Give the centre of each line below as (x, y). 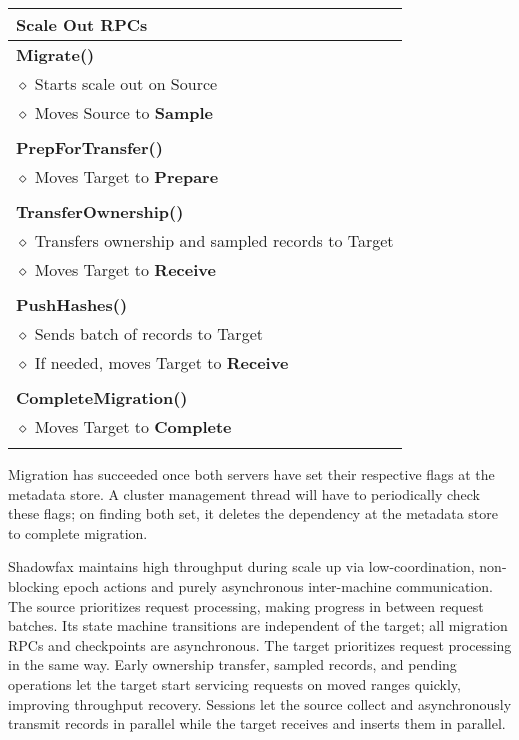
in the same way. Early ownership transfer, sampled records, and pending (232, 664)
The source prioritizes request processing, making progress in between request (246, 605)
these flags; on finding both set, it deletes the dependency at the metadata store (253, 513)
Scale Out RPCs (82, 24)
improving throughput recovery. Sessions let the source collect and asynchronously (260, 703)
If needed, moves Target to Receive (161, 362)
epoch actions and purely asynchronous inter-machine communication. (278, 585)
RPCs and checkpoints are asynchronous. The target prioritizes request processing (260, 644)
